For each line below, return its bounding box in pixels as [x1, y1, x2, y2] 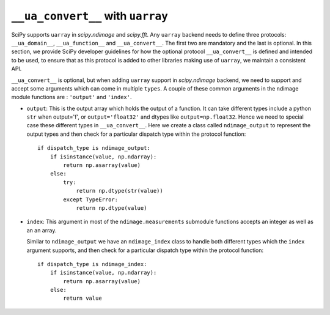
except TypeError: [63, 196, 119, 203]
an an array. [26, 226, 57, 234]
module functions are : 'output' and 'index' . [11, 94, 132, 101]
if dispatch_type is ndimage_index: [37, 261, 147, 267]
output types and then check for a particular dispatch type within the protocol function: [26, 130, 246, 138]
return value [63, 295, 102, 302]
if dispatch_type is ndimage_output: [37, 144, 151, 152]
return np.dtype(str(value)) [76, 187, 163, 195]
